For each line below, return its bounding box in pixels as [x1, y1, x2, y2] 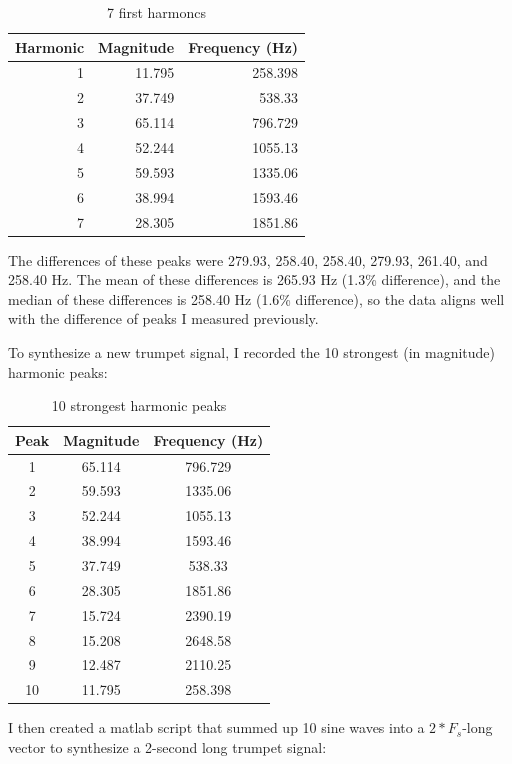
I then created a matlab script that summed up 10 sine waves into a [8, 717, 425, 738]
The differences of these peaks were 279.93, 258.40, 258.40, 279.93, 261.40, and [8, 249, 488, 270]
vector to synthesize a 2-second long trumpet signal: [8, 736, 327, 757]
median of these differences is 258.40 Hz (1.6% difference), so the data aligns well [8, 288, 505, 309]
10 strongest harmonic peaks [51, 395, 227, 416]
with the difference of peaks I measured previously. [8, 308, 319, 329]
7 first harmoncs [107, 2, 207, 22]
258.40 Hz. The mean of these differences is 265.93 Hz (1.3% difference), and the [8, 269, 501, 290]
